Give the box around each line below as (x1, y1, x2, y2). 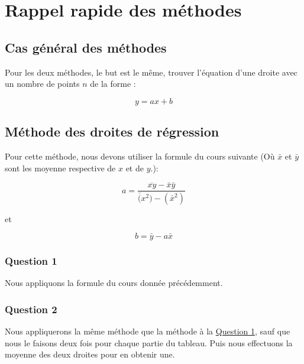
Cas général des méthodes (5, 38, 167, 56)
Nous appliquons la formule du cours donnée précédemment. (5, 277, 223, 289)
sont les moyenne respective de (5, 161, 116, 174)
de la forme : (90, 77, 136, 90)
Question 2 (5, 301, 57, 316)
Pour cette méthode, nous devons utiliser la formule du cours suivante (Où (5, 149, 275, 162)
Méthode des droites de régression (5, 122, 219, 141)
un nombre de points (5, 77, 80, 90)
